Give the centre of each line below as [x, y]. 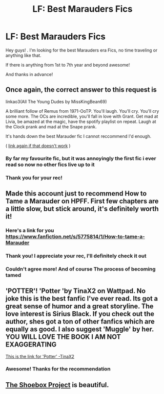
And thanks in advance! [29, 74]
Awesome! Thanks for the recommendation [58, 369]
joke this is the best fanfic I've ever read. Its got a [82, 299]
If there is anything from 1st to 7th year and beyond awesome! [68, 65]
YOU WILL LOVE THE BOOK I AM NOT [63, 337]
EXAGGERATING [31, 345]
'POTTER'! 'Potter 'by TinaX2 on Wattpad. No [76, 291]
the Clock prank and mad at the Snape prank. [51, 126]
